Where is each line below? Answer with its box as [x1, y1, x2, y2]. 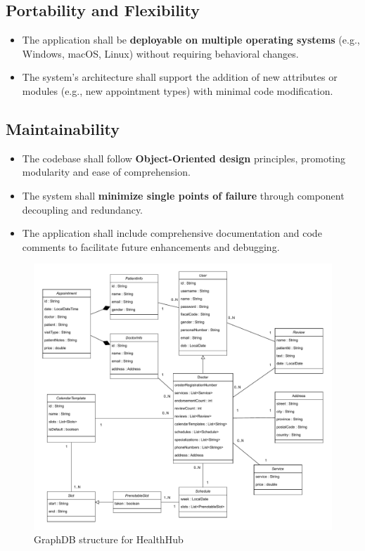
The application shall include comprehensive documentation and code [22, 226, 322, 240]
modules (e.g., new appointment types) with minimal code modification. [22, 83, 333, 98]
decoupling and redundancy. [22, 202, 143, 216]
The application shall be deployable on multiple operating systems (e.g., [22, 32, 360, 47]
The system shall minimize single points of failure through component [22, 188, 345, 202]
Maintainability [6, 117, 120, 139]
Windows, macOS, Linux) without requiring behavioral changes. [22, 46, 299, 60]
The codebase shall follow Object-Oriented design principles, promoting [22, 150, 346, 165]
